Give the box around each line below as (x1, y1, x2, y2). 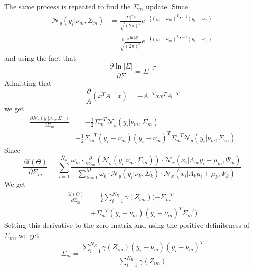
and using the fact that (4, 52, 76, 63)
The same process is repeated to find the (4, 1, 131, 11)
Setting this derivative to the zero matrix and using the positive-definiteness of (4, 220, 249, 230)
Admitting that (4, 78, 52, 88)
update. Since (146, 1, 188, 11)
